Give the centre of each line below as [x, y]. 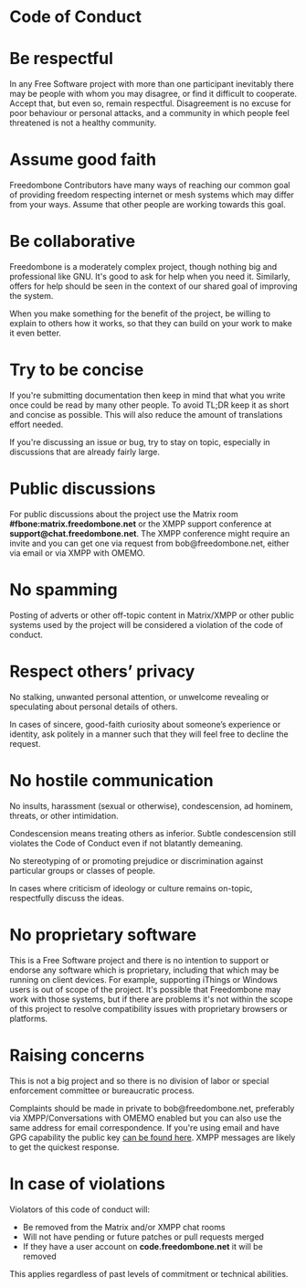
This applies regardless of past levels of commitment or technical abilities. [149, 1273]
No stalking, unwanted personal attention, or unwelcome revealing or [139, 697]
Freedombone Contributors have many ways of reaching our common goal [150, 186]
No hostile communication [111, 780]
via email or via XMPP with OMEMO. [77, 553]
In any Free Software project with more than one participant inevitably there [152, 84]
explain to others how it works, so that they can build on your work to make [151, 323]
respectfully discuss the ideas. [67, 898]
